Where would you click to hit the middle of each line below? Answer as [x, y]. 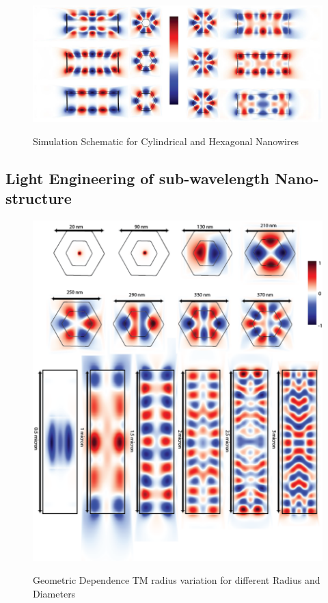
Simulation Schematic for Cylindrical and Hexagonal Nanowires [166, 141]
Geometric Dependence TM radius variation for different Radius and [177, 580]
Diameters [54, 594]
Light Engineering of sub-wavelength [138, 178]
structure [39, 198]
